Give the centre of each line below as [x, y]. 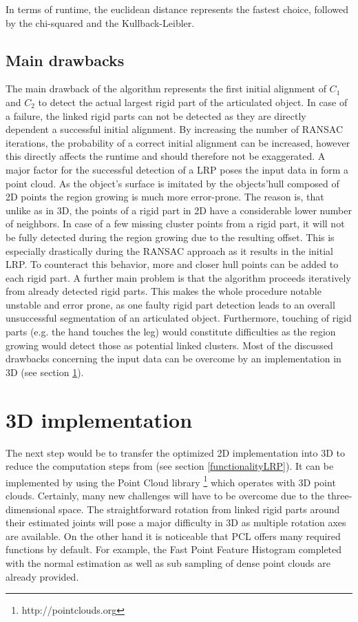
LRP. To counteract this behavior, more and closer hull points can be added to [172, 264]
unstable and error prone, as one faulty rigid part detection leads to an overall [170, 304]
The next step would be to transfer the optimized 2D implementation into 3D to [175, 452]
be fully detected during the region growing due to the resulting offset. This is [170, 237]
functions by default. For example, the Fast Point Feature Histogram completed [174, 549]
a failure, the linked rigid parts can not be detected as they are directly [156, 115]
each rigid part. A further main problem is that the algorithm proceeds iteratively [178, 277]
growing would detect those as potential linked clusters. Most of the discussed [169, 345]
